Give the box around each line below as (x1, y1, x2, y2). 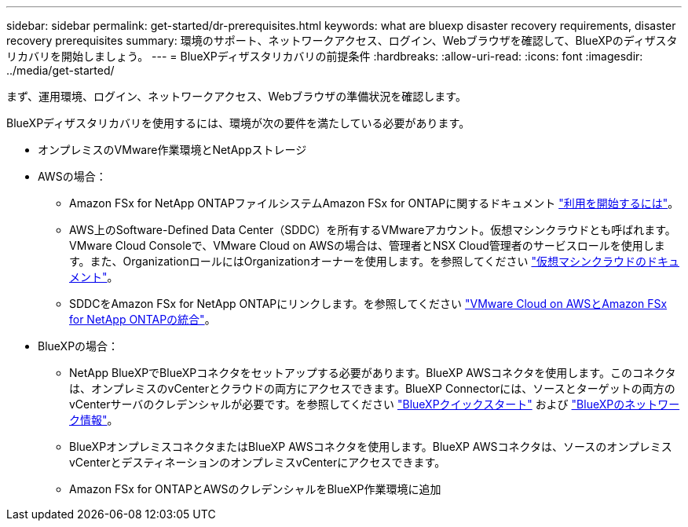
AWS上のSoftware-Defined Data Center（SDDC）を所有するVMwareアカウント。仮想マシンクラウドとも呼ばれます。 (69, 223, 676, 236)
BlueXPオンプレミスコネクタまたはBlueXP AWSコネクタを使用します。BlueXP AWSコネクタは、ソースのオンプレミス (69, 440, 672, 453)
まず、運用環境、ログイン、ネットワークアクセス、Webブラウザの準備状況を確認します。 (6, 90, 467, 103)
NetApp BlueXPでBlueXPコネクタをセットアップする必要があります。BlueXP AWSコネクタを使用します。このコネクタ (69, 366, 676, 379)
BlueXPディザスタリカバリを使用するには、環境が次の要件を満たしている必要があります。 (6, 116, 470, 130)
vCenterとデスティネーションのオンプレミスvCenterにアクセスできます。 (69, 456, 446, 469)
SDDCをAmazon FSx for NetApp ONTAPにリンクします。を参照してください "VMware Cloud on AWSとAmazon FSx (69, 297, 668, 310)
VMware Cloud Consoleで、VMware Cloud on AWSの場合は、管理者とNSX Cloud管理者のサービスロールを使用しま (69, 239, 665, 252)
